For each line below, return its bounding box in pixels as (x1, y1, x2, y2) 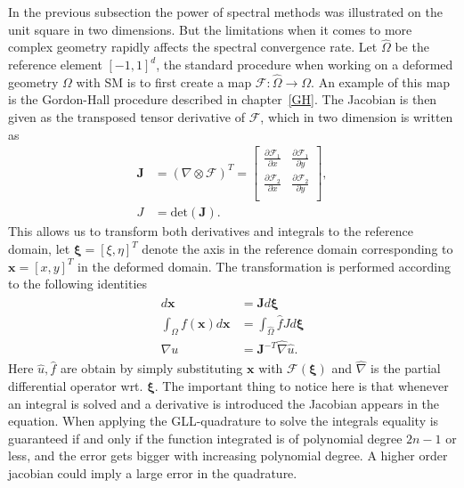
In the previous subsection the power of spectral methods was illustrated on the (8, 3, 443, 20)
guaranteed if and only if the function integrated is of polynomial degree (8, 428, 403, 447)
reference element (8, 55, 102, 73)
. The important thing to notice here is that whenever (154, 376, 449, 394)
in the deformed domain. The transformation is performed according (77, 256, 451, 275)
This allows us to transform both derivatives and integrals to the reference (8, 222, 413, 240)
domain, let (8, 240, 70, 257)
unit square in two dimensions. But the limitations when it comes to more (8, 20, 412, 38)
